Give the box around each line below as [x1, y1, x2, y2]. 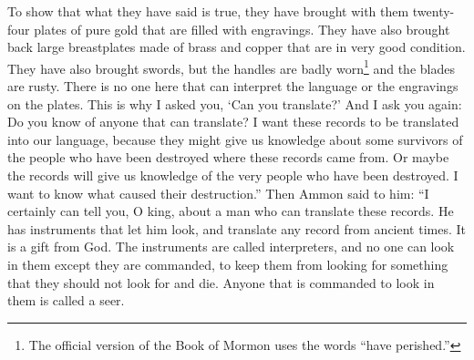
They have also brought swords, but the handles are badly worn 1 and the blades [7, 56, 455, 77]
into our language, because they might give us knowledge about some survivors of [7, 129, 463, 149]
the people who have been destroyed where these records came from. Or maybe [7, 148, 449, 167]
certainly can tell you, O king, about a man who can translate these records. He [7, 201, 454, 221]
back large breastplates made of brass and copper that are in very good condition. [7, 37, 466, 57]
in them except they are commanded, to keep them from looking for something [7, 254, 448, 273]
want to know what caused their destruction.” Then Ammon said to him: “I [7, 183, 429, 202]
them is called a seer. [7, 291, 125, 310]
